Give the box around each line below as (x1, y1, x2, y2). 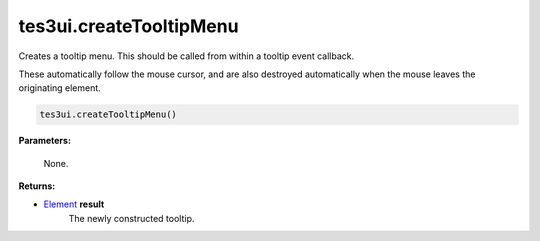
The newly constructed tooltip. (68, 212, 195, 224)
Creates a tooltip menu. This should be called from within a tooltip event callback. (18, 50, 355, 62)
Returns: (18, 180, 56, 192)
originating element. (18, 82, 102, 94)
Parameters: (18, 135, 72, 147)
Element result (43, 198, 105, 210)
